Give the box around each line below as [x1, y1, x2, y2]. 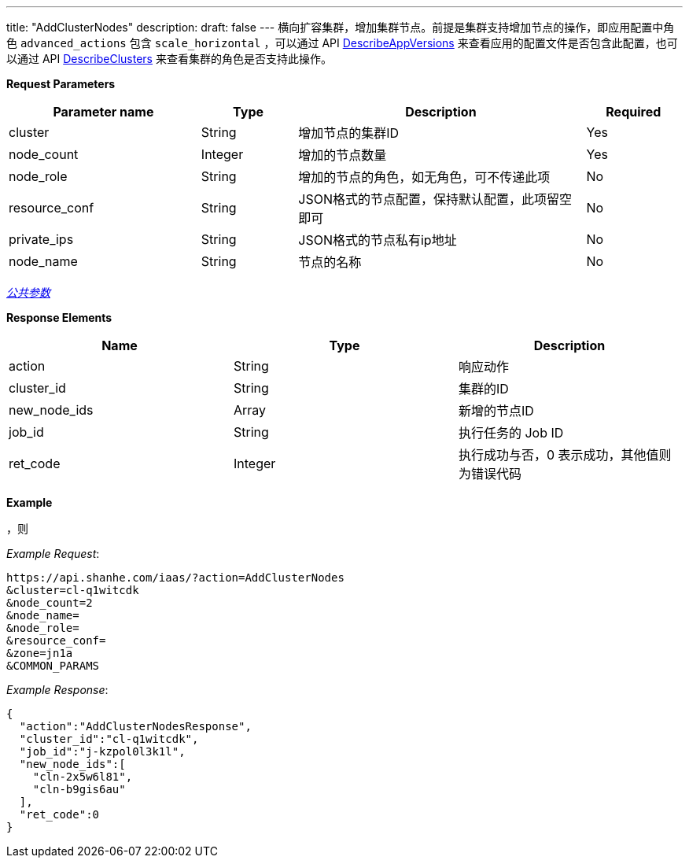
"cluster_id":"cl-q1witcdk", [19, 733, 199, 745]
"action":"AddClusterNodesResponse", [19, 720, 252, 733]
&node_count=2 [6, 596, 93, 609]
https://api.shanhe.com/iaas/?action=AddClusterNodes [6, 571, 344, 584]
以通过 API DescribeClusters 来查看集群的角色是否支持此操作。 [6, 52, 332, 65]
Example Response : [6, 683, 109, 696]
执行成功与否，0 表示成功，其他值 [458, 447, 659, 463]
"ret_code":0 [19, 808, 100, 821]
